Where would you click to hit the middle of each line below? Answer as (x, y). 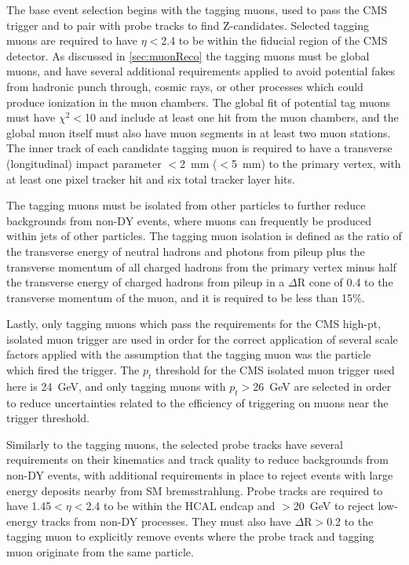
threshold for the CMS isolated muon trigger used (275, 370)
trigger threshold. (48, 418)
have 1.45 (29, 506)
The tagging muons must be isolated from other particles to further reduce (186, 205)
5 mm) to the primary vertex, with (316, 163)
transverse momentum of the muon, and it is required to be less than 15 (180, 297)
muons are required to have (72, 40)
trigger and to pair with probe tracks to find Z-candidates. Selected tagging (188, 25)
